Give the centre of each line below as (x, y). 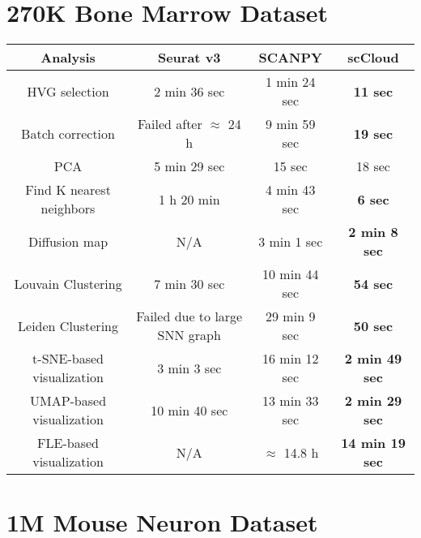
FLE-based (68, 443)
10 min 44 (291, 274)
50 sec (373, 325)
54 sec (373, 283)
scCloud (373, 58)
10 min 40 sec (189, 410)
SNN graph (189, 335)
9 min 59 (291, 124)
